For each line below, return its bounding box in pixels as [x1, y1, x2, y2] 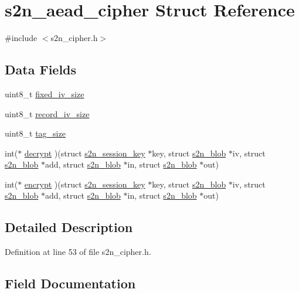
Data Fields [5, 60, 77, 79]
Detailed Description [5, 218, 133, 236]
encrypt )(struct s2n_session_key [24, 178, 145, 190]
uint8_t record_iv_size [5, 107, 90, 120]
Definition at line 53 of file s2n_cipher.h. [5, 246, 151, 258]
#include [5, 32, 38, 44]
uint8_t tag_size [5, 127, 66, 139]
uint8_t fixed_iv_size [5, 87, 84, 100]
